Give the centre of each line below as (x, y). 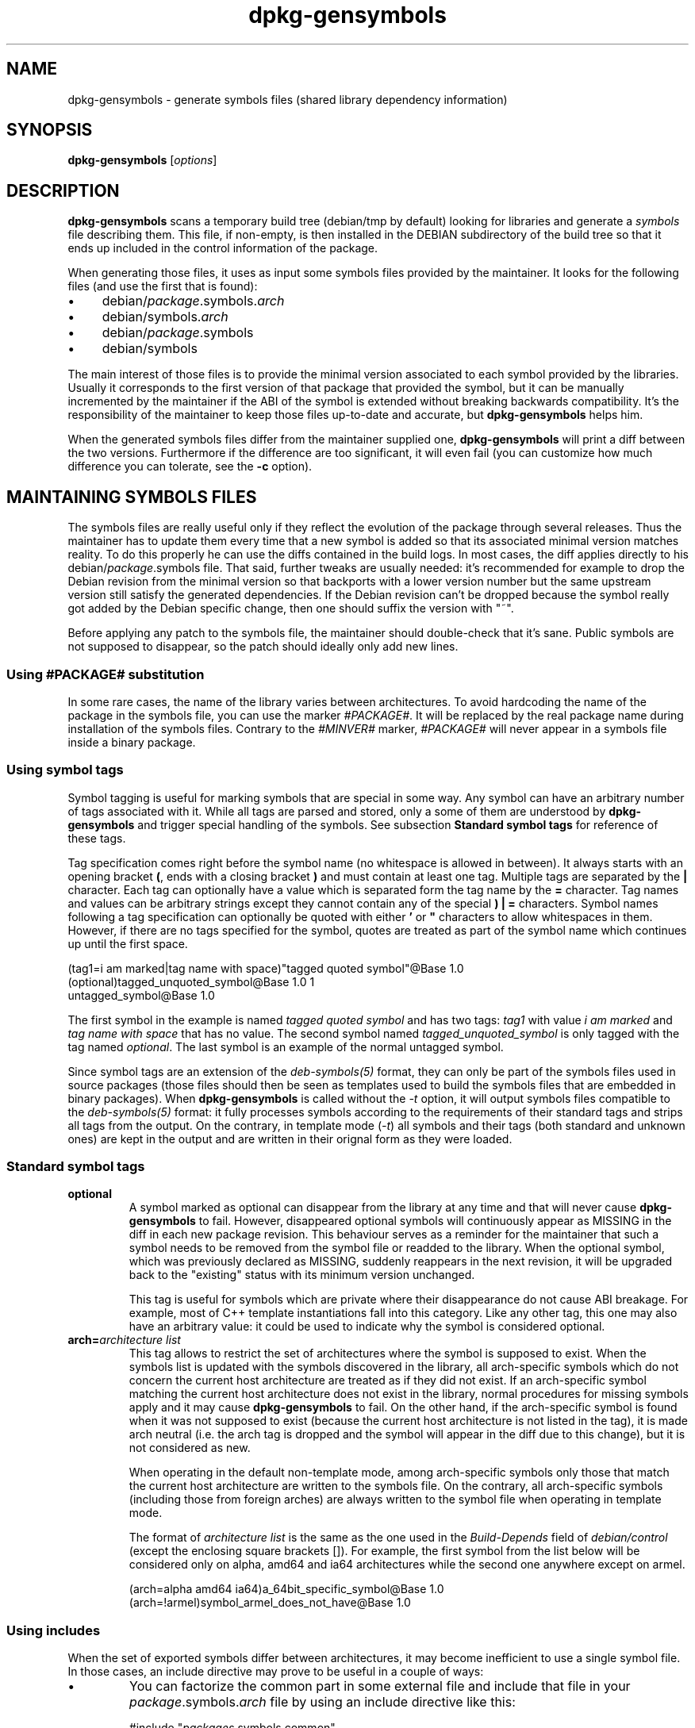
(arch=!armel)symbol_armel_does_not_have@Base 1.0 (270, 1603)
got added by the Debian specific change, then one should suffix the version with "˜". (291, 609)
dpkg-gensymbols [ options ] (142, 160)
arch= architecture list (124, 1340)
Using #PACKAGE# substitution (106, 674)
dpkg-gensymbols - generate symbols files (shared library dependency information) (288, 99)
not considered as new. (190, 1448)
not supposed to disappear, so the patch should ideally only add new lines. (263, 647)
